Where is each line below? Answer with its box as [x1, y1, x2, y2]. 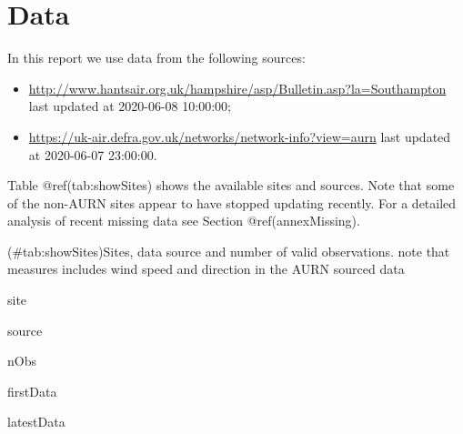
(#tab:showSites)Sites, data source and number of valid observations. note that [7, 241, 450, 260]
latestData [7, 412, 65, 431]
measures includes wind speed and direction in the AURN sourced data [7, 259, 405, 278]
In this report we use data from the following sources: [7, 48, 306, 67]
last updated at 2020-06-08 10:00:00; [28, 96, 231, 116]
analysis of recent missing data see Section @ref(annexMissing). [7, 211, 360, 230]
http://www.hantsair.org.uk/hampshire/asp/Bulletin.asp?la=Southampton [28, 78, 447, 97]
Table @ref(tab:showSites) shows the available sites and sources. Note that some [7, 176, 455, 195]
